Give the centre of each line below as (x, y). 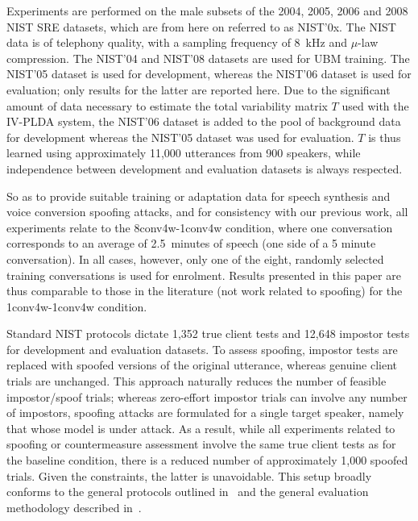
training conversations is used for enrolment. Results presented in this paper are (204, 275)
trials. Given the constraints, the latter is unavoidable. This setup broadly (189, 475)
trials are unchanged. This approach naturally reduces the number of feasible (197, 381)
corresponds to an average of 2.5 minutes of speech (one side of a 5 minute (191, 243)
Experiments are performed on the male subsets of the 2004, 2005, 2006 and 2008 (207, 10)
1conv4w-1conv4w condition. (77, 306)
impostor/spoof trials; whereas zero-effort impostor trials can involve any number (207, 396)
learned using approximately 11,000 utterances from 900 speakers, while (184, 153)
